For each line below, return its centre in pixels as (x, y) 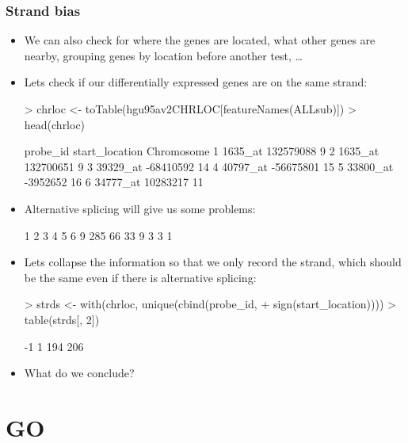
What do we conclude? (79, 373)
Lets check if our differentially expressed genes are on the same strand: (196, 82)
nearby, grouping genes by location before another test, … (163, 55)
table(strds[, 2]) (62, 319)
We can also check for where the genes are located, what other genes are (200, 40)
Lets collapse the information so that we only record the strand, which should (213, 262)
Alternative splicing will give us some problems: (140, 208)
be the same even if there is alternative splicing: (140, 277)
